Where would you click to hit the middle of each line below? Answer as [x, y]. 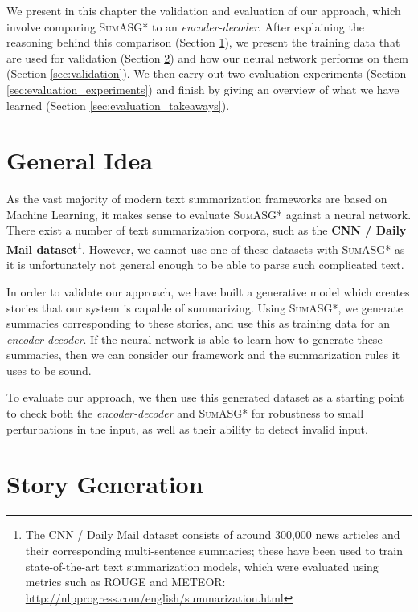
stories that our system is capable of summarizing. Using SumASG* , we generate [205, 307]
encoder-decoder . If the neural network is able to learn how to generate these [195, 339]
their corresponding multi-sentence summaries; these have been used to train [214, 550]
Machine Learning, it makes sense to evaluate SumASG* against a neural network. [209, 214]
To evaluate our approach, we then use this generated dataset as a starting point [205, 397]
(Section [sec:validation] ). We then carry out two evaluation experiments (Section [207, 73]
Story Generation [105, 484]
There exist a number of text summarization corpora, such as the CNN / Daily [207, 230]
